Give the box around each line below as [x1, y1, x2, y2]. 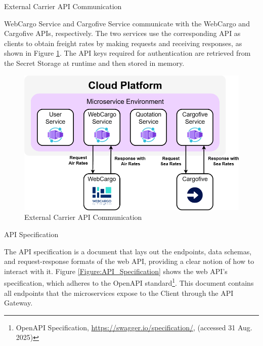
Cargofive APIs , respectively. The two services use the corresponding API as [4, 28, 241, 39]
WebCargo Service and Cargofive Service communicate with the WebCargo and [4, 18, 250, 28]
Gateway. [4, 297, 33, 308]
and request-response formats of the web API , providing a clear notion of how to [4, 256, 254, 266]
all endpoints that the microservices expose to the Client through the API [4, 287, 234, 298]
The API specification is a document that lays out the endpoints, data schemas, [4, 246, 252, 256]
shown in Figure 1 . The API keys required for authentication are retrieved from [4, 48, 251, 58]
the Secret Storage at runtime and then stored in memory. [4, 57, 185, 68]
